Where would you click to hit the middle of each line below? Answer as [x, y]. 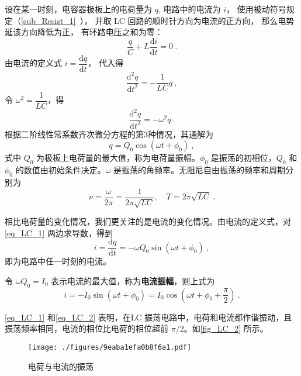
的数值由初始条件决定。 [60, 170]
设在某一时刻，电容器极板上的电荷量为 [78, 9]
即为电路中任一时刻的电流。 [58, 261]
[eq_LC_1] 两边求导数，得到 [59, 232]
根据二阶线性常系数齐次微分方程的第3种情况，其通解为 [109, 134]
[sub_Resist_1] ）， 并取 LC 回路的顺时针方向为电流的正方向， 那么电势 [158, 20]
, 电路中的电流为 [189, 9]
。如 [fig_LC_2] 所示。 [226, 328]
